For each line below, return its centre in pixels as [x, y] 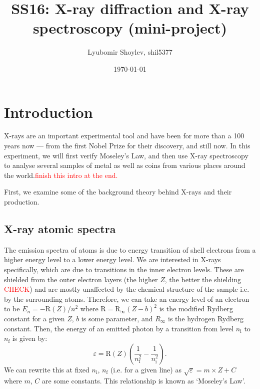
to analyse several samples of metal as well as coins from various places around [125, 165]
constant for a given [34, 318]
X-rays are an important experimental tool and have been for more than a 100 [124, 136]
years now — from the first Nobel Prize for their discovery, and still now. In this [127, 146]
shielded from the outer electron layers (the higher [81, 279]
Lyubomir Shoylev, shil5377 [130, 52]
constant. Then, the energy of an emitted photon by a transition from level [119, 328]
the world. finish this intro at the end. [61, 175]
